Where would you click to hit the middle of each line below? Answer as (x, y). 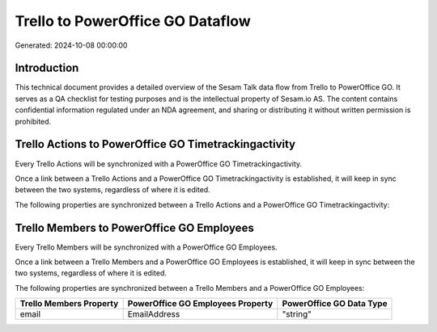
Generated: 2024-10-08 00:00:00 (71, 45)
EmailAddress (154, 314)
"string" (297, 314)
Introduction (47, 68)
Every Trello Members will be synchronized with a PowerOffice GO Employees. (146, 247)
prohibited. (33, 121)
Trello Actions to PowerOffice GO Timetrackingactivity (155, 144)
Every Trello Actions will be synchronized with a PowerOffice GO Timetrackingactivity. (159, 164)
